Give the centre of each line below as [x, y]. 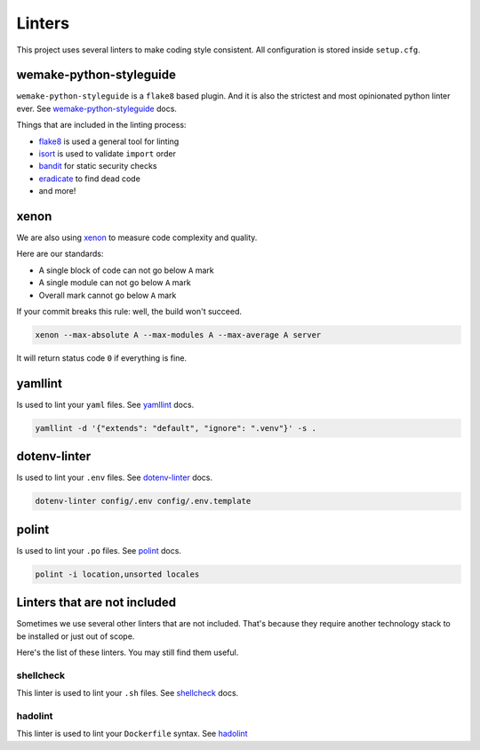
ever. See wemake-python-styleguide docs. [97, 108]
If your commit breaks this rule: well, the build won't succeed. [129, 312]
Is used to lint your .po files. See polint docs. [99, 550]
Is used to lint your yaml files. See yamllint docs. [105, 404]
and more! [57, 191]
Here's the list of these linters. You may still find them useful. [128, 652]
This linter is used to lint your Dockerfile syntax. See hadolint [132, 734]
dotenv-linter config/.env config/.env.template [143, 501]
